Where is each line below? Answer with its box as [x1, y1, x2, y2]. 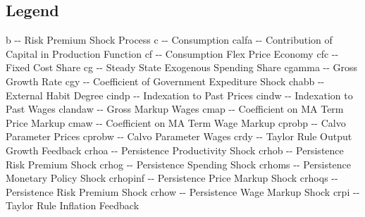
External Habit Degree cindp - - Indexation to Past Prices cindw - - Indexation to [6, 87, 353, 102]
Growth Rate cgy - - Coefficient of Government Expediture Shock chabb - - [6, 73, 325, 88]
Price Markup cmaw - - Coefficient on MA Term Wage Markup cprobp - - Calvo [6, 115, 346, 130]
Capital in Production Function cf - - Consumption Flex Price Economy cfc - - [6, 46, 339, 61]
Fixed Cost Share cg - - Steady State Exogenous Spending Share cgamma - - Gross [6, 60, 358, 75]
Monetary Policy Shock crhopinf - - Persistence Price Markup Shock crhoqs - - [6, 170, 338, 185]
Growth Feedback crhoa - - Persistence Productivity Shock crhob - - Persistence [6, 142, 344, 157]
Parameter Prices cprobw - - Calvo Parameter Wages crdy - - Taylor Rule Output [6, 129, 352, 144]
